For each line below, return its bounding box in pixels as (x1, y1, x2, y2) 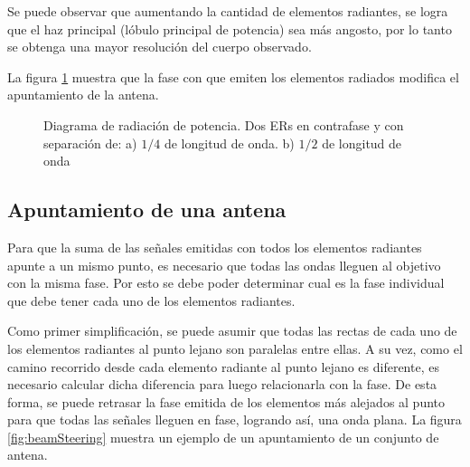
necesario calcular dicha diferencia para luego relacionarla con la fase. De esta (7, 375, 437, 394)
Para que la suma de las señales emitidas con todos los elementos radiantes (7, 237, 422, 256)
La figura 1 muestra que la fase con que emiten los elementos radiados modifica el (7, 67, 459, 86)
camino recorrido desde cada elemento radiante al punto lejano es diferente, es (7, 357, 439, 376)
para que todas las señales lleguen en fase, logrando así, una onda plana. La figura (7, 410, 462, 429)
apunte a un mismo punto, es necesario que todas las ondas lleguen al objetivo (7, 255, 441, 274)
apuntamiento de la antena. (7, 85, 159, 104)
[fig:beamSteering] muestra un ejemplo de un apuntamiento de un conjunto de (7, 427, 439, 446)
